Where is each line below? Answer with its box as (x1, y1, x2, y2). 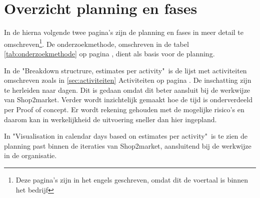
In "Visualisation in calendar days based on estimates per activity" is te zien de (4, 131, 248, 141)
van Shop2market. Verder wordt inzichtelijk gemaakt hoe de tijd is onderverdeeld (4, 94, 252, 105)
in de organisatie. (4, 150, 57, 161)
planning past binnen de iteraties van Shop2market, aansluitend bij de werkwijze (4, 140, 251, 151)
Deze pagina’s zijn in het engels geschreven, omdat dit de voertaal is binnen (15, 174, 248, 185)
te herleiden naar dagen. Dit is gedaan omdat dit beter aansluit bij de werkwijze (4, 84, 250, 95)
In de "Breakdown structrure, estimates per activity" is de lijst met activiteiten (4, 65, 247, 75)
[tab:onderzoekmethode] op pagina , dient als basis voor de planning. (4, 48, 215, 58)
